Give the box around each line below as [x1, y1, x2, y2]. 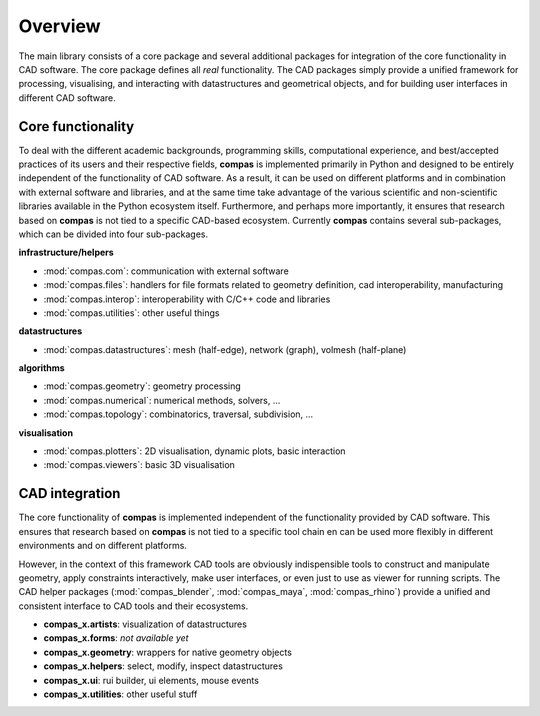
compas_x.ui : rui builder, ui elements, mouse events [43, 674, 260, 686]
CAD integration [18, 485, 121, 502]
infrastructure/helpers [18, 246, 114, 259]
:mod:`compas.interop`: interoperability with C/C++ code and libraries [43, 293, 331, 305]
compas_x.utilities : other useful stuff [43, 688, 198, 700]
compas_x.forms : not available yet [43, 632, 189, 644]
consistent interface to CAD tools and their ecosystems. [18, 600, 249, 612]
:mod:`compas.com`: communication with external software [43, 265, 289, 277]
